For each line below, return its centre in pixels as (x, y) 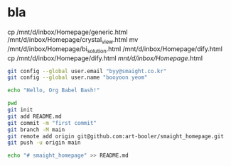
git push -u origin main (44, 143)
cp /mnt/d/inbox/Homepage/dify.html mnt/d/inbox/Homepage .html (105, 58)
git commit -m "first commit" (52, 123)
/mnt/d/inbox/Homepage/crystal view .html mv (73, 40)
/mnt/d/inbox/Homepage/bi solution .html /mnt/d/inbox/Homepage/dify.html (115, 49)
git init (20, 110)
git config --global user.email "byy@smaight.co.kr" (87, 71)
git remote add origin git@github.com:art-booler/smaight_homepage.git (116, 136)
